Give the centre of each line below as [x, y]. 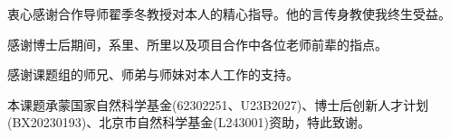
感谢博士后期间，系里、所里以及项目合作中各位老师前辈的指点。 [197, 44]
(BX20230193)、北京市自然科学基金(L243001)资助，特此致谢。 [189, 122]
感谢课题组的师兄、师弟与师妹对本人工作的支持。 [153, 74]
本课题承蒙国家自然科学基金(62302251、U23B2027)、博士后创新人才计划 [218, 104]
